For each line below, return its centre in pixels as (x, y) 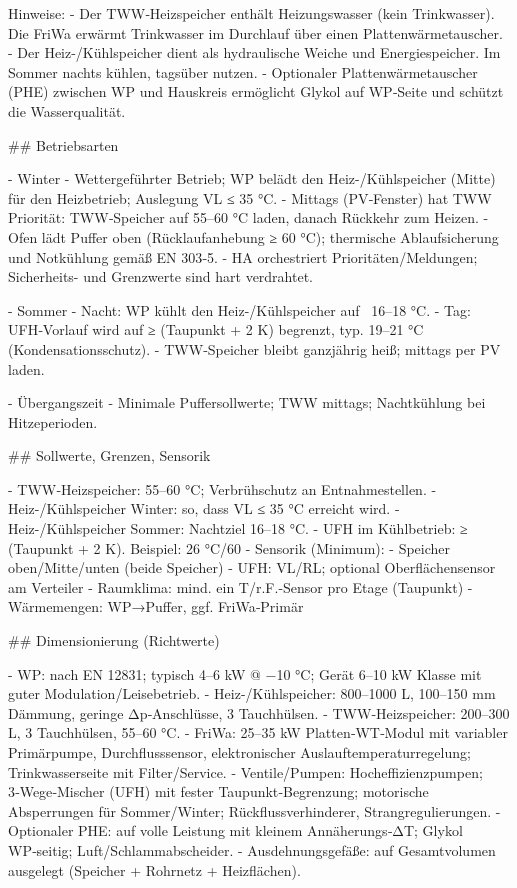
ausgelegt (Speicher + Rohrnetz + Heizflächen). (154, 869)
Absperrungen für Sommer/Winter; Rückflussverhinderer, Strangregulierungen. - (254, 810)
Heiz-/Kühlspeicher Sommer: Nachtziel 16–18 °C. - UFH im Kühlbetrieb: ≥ (238, 528)
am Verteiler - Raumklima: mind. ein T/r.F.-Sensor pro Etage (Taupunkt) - (240, 586)
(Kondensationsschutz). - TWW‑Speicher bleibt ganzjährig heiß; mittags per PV (254, 348)
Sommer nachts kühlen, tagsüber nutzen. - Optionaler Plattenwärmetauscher (243, 71)
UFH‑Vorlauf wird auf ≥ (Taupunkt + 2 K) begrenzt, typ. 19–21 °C (216, 329)
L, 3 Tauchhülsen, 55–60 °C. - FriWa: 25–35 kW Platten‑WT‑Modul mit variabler (258, 732)
